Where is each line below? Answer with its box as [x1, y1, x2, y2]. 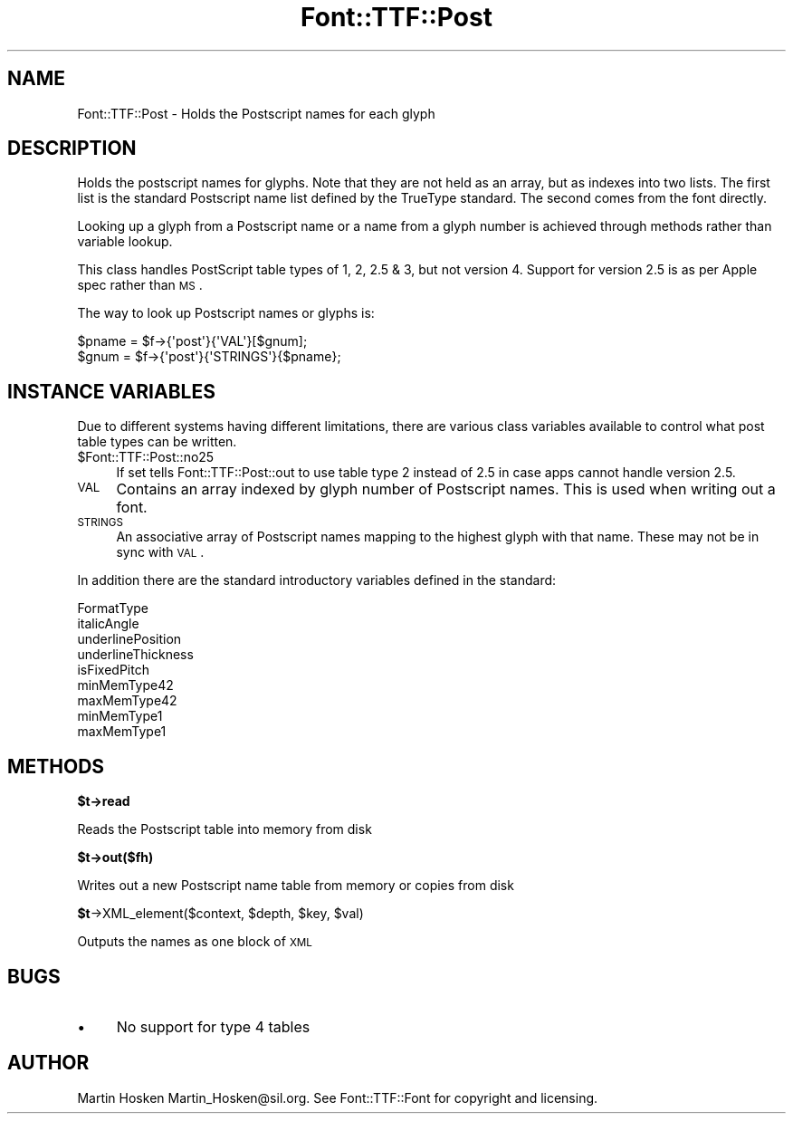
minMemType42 [77, 677, 174, 694]
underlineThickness [77, 647, 194, 663]
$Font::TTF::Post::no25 [77, 449, 215, 465]
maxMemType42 [77, 693, 177, 709]
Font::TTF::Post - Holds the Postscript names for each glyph [77, 105, 435, 121]
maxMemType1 [77, 723, 167, 740]
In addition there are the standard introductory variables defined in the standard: [77, 572, 557, 589]
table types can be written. [77, 434, 237, 450]
